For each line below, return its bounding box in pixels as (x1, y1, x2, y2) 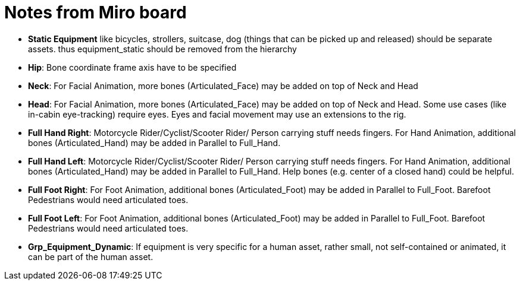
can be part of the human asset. (28, 251, 154, 262)
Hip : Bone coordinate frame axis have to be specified (28, 62, 237, 72)
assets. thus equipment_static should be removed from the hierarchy (28, 43, 297, 54)
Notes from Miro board (4, 2, 187, 23)
